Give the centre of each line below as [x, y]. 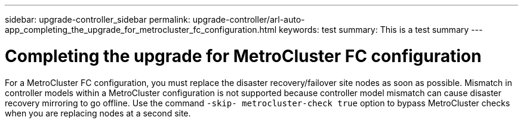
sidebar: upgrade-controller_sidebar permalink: [98, 19]
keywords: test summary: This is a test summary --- [381, 30]
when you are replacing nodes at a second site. [98, 113]
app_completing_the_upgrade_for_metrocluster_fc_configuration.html [141, 30]
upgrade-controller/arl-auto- [249, 19]
